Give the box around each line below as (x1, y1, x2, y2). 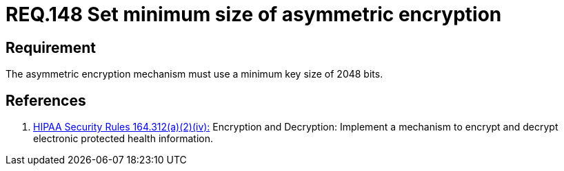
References (6, 91, 86, 109)
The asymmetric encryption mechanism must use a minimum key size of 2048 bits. (6, 68, 383, 80)
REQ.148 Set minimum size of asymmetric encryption (6, 3, 502, 26)
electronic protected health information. (33, 133, 213, 145)
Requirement (6, 38, 97, 56)
